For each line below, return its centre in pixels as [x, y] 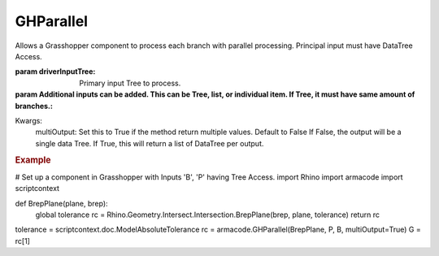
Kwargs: [28, 120]
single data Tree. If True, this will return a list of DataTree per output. [150, 143]
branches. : [34, 106]
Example [33, 160]
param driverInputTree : [55, 72]
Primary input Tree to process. [130, 83]
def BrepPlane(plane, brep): [62, 203]
